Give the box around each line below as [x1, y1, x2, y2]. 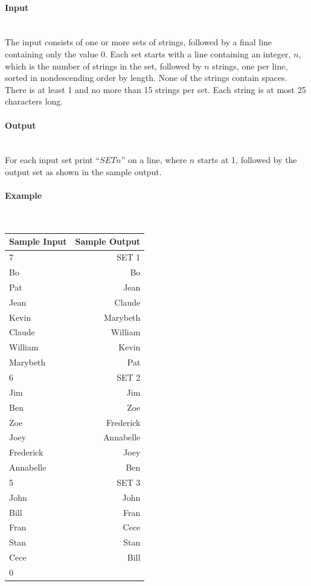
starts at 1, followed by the [197, 153, 297, 166]
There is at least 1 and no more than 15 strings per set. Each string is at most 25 [5, 83, 306, 95]
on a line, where [127, 153, 187, 166]
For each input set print [5, 153, 93, 166]
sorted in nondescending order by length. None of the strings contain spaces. [5, 71, 287, 84]
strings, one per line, [212, 59, 288, 72]
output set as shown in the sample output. [5, 165, 162, 178]
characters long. [5, 95, 63, 108]
